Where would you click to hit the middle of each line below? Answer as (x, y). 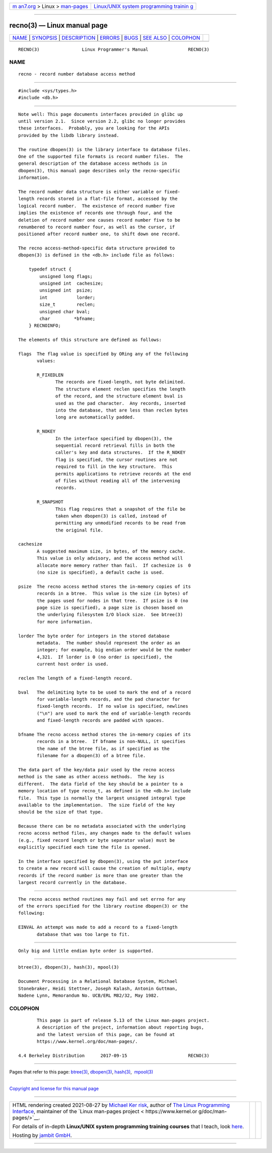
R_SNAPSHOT (50, 502)
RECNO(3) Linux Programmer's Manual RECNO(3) (114, 49)
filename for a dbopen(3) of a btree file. (91, 756)
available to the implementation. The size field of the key (97, 805)
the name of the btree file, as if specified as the (103, 749)
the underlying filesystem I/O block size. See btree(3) (110, 615)
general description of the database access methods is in (93, 163)
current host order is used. (73, 664)
